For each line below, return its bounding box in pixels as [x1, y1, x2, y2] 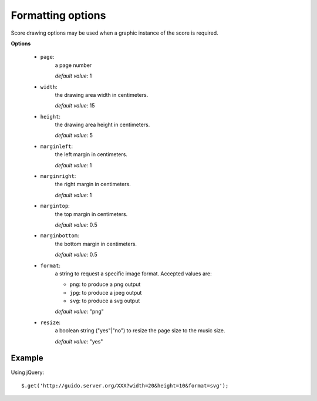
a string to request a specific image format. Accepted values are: [55, 270, 213, 277]
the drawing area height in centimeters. [55, 121, 150, 129]
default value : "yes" [55, 338, 103, 345]
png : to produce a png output [69, 281, 141, 288]
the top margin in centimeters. [55, 210, 128, 217]
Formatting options [11, 9, 106, 22]
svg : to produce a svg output [69, 297, 140, 305]
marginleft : [40, 143, 73, 150]
